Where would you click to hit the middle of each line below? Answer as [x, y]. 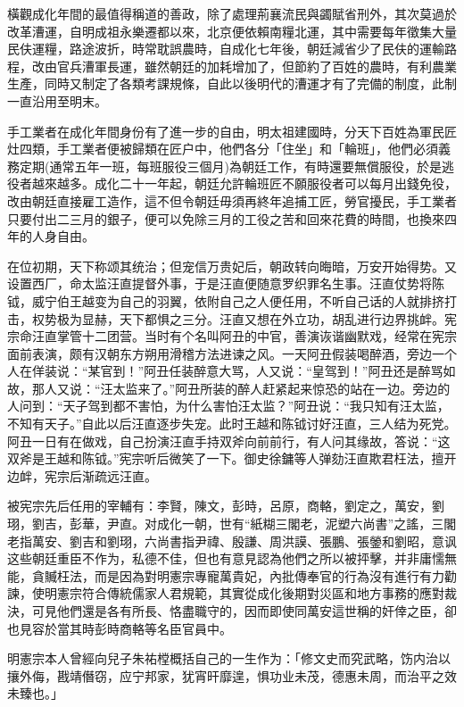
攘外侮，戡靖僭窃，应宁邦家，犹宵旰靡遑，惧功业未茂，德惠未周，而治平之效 [232, 675]
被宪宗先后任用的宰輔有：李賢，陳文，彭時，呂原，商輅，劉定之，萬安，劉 [226, 506]
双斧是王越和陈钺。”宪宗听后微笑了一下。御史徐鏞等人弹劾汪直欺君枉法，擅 [226, 458]
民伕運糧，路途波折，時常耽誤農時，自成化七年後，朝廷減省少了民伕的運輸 [226, 49]
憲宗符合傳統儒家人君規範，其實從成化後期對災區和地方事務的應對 [250, 593]
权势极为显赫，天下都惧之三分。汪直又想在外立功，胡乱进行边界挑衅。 [238, 318]
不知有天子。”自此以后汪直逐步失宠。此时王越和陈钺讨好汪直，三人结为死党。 [232, 424]
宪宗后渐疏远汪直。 [100, 475]
